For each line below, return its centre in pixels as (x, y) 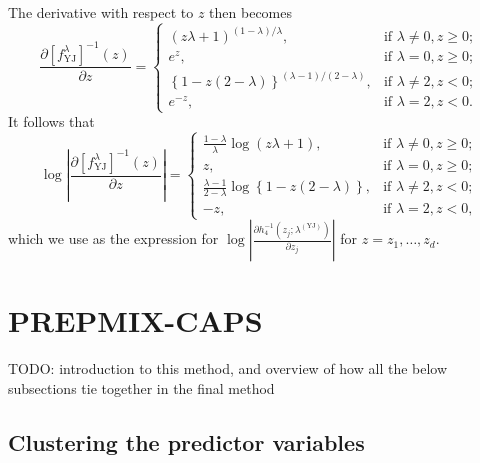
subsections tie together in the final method (141, 387)
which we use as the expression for (113, 238)
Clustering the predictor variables (186, 441)
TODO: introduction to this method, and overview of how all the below (228, 368)
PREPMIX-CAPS (135, 320)
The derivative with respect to (101, 12)
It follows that (51, 121)
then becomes (250, 12)
